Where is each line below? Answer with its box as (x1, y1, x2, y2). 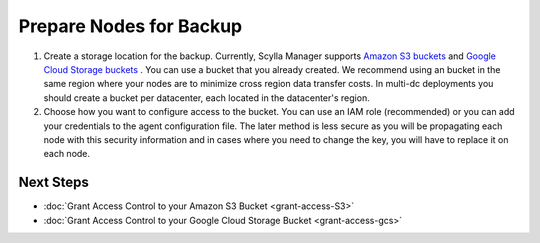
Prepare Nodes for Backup (18, 15, 243, 37)
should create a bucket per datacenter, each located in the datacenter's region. (43, 91, 370, 104)
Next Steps (18, 174, 89, 191)
